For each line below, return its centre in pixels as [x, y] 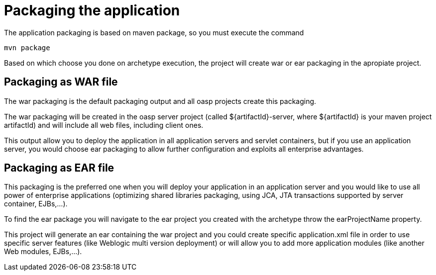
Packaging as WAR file [61, 82]
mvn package [27, 47]
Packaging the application [92, 10]
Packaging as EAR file [59, 168]
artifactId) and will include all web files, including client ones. [104, 125]
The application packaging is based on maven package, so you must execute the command [154, 32]
